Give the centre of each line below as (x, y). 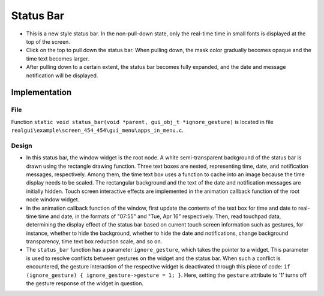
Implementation (41, 93)
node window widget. (53, 200)
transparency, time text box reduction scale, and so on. (94, 241)
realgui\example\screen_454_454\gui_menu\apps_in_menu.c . (97, 130)
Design (22, 146)
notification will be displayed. (62, 75)
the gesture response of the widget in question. (85, 283)
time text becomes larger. (58, 58)
